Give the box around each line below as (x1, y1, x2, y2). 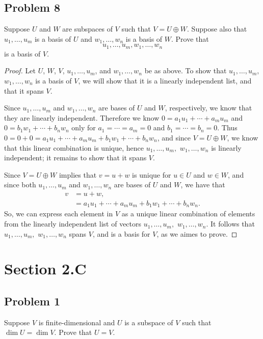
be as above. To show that (144, 65, 227, 76)
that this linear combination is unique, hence (4, 142, 144, 153)
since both (4, 179, 36, 190)
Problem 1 (4, 293, 60, 309)
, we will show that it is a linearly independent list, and (78, 75, 252, 86)
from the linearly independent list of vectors (4, 218, 142, 229)
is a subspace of (124, 317, 173, 327)
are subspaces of (62, 23, 113, 34)
